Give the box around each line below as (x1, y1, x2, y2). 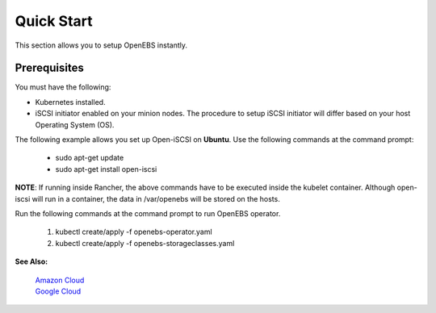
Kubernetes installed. (35, 97, 106, 106)
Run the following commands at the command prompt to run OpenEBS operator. (15, 208, 281, 218)
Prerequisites (15, 61, 84, 75)
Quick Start (15, 12, 93, 30)
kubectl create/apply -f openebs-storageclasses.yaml (55, 238, 235, 248)
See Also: (15, 257, 48, 266)
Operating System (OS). (35, 119, 115, 129)
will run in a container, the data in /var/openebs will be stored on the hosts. (31, 194, 280, 203)
